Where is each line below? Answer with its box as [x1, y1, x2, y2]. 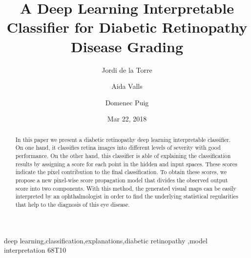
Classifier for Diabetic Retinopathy [6, 17, 248, 37]
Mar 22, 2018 [107, 114, 147, 124]
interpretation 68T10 [4, 245, 66, 255]
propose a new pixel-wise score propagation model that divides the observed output [15, 176, 228, 184]
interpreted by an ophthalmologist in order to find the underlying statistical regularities [15, 192, 238, 200]
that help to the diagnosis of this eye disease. [15, 200, 130, 208]
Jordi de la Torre [102, 64, 152, 75]
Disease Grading [71, 36, 183, 56]
